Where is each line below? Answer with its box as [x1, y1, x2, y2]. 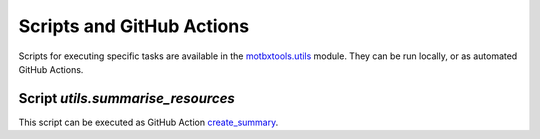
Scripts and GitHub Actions [18, 15, 250, 37]
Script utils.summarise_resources [18, 90, 235, 107]
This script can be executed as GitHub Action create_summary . [18, 116, 279, 128]
